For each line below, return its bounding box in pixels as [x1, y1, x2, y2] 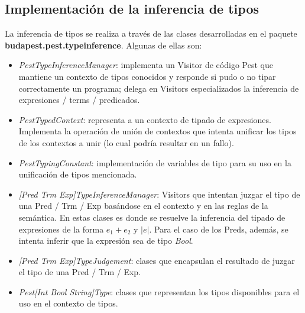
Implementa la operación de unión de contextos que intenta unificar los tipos [18, 125, 297, 137]
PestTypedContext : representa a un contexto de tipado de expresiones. [18, 113, 271, 125]
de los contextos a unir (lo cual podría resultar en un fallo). [18, 136, 234, 149]
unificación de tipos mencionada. [18, 168, 137, 180]
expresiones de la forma [18, 222, 104, 235]
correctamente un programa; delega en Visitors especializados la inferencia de [18, 82, 299, 94]
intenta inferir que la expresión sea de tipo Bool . [18, 234, 193, 247]
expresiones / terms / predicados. [18, 93, 140, 106]
